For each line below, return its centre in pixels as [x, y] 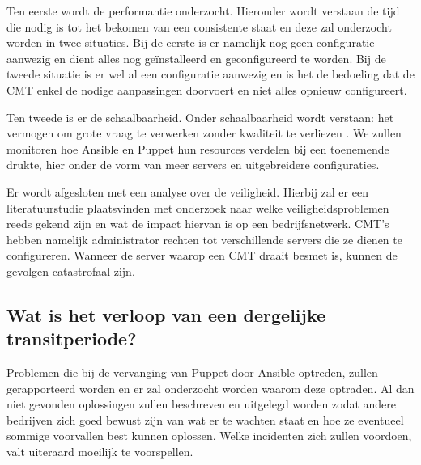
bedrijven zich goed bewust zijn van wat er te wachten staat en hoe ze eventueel [205, 419]
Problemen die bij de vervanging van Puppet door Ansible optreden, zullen [192, 372]
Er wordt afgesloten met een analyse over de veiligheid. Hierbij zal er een [187, 191]
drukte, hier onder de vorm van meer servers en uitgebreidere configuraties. [193, 165]
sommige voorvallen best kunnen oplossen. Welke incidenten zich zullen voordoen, [209, 435]
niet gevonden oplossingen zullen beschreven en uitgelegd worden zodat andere [202, 404]
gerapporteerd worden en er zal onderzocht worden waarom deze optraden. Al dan [210, 388]
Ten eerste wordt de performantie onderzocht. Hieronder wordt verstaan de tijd [203, 11]
